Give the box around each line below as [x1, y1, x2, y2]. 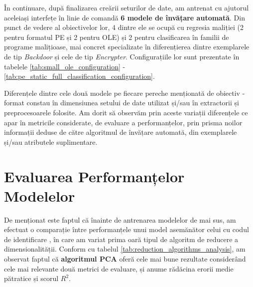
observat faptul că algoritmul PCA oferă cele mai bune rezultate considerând [4, 254, 246, 264]
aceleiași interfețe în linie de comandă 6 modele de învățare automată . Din [4, 12, 245, 22]
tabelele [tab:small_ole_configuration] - [4, 61, 126, 71]
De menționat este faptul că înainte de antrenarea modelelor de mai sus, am [4, 214, 236, 225]
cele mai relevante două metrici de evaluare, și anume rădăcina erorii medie [4, 263, 234, 274]
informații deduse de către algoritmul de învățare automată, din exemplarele [4, 127, 237, 137]
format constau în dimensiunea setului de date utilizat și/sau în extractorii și [4, 97, 239, 108]
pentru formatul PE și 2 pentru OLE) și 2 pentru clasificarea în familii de [4, 31, 229, 42]
